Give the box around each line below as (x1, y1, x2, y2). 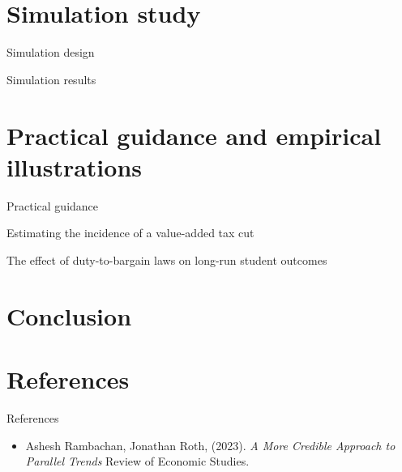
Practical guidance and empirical (6, 118, 382, 151)
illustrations (6, 150, 142, 183)
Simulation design (6, 44, 95, 61)
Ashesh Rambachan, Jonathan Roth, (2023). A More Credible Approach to (25, 436, 396, 453)
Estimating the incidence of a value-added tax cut (6, 224, 254, 241)
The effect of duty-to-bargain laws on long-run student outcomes (6, 251, 327, 268)
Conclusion (6, 299, 132, 332)
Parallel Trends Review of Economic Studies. (25, 453, 250, 470)
